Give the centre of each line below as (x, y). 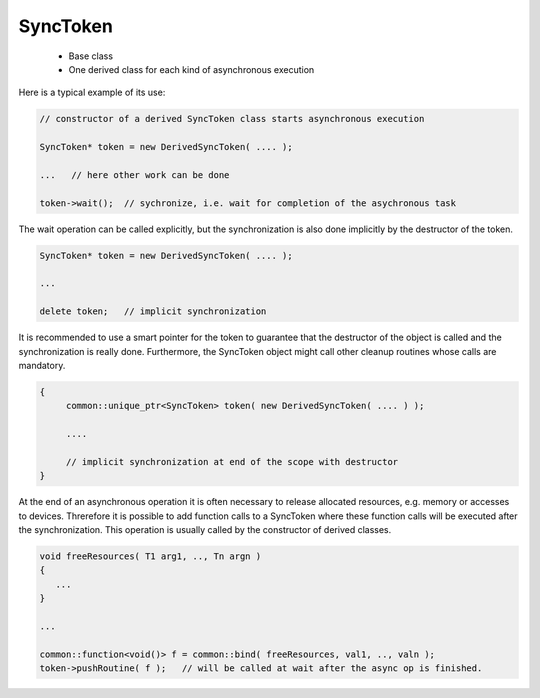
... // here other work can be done (134, 174)
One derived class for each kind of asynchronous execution (191, 69)
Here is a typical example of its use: (92, 92)
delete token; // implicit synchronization (153, 311)
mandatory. (42, 365)
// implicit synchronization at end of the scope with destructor (232, 461)
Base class (91, 56)
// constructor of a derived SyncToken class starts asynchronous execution (232, 119)
